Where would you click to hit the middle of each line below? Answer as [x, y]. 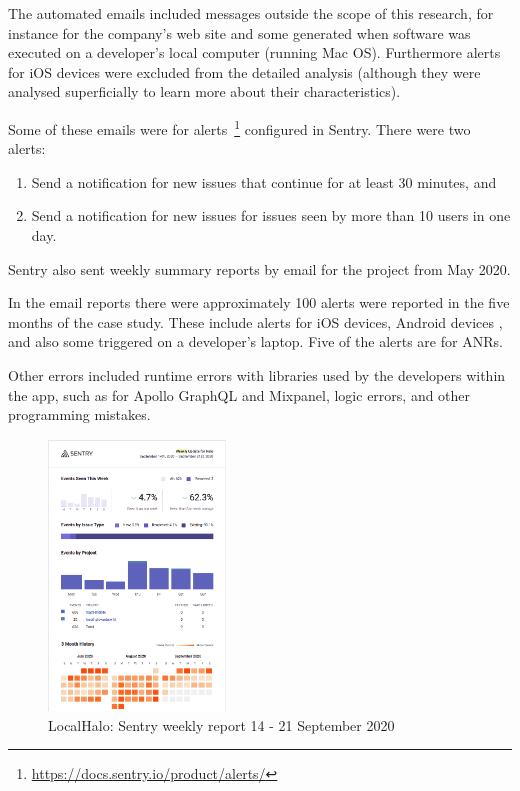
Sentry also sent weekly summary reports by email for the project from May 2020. [259, 268]
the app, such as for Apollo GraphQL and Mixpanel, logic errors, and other [239, 394]
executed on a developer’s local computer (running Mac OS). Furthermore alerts [254, 52]
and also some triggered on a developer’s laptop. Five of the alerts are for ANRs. [255, 341]
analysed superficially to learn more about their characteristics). [204, 91]
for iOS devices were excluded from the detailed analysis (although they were [244, 71]
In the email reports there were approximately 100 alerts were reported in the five [259, 302]
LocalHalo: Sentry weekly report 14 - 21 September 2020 [221, 724]
